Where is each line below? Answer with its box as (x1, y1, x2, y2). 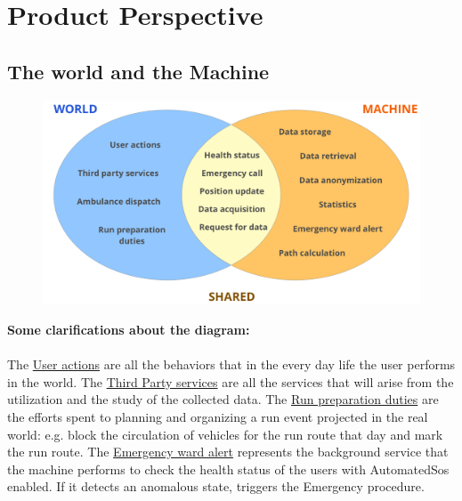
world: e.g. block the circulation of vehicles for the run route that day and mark (7, 424, 443, 443)
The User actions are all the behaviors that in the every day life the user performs (7, 355, 456, 374)
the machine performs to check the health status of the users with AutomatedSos (7, 459, 450, 478)
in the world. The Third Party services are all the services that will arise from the (7, 372, 454, 391)
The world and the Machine (7, 57, 270, 85)
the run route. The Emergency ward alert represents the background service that (7, 442, 449, 461)
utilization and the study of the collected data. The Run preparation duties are (7, 390, 439, 408)
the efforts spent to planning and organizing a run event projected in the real (7, 407, 428, 425)
